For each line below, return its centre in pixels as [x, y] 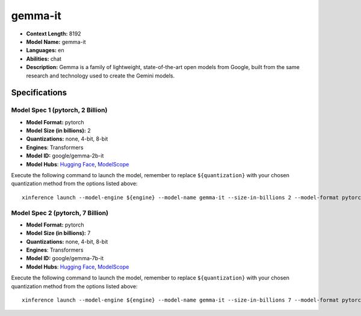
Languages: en [45, 50]
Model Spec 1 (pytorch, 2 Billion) [59, 110]
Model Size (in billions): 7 [58, 233]
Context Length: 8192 [54, 34]
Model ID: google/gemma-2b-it [65, 156]
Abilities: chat [44, 59]
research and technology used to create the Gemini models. [100, 76]
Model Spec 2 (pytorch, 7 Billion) [60, 213]
